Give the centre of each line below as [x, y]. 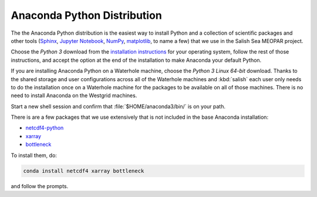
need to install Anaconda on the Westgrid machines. [74, 96]
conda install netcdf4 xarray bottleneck [84, 171]
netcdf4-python [45, 128]
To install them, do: [34, 155]
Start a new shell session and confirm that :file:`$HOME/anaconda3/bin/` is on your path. [118, 106]
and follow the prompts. [40, 186]
